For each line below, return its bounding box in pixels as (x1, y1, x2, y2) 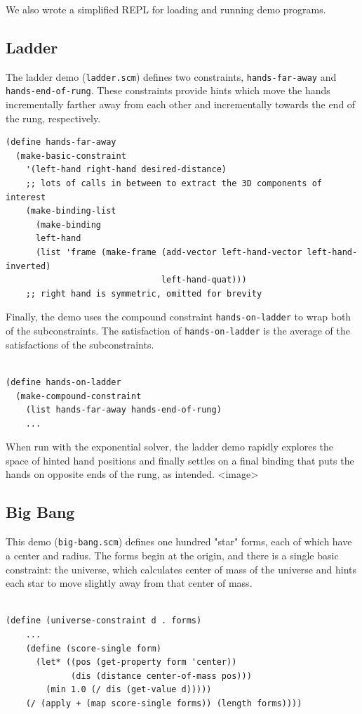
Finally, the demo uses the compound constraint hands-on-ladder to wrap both (6, 309, 351, 324)
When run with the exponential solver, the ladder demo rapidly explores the (6, 439, 334, 454)
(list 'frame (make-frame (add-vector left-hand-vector (35, 247, 302, 258)
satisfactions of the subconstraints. (6, 337, 154, 351)
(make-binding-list (25, 206, 116, 216)
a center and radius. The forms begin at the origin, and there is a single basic (6, 547, 339, 562)
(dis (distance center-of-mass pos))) (71, 670, 252, 681)
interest (6, 192, 46, 202)
